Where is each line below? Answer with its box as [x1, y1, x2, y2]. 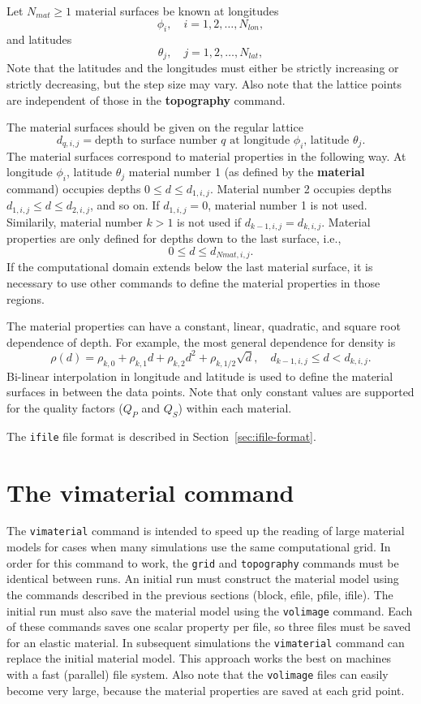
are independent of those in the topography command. [6, 91, 286, 108]
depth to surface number [95, 134, 217, 146]
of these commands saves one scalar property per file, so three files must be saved [6, 618, 411, 635]
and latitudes [6, 31, 72, 48]
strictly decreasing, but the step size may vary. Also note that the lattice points [6, 76, 402, 93]
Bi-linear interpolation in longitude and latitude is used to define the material [6, 367, 393, 384]
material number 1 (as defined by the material [128, 163, 365, 180]
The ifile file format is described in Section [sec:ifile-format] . [6, 427, 316, 444]
